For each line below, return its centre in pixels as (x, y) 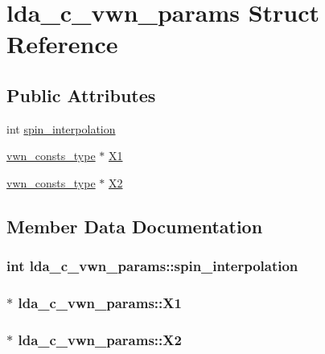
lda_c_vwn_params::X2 (100, 339)
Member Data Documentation (135, 226)
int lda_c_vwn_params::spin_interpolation (152, 266)
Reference (62, 44)
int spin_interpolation (61, 128)
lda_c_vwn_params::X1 (100, 303)
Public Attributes (81, 95)
